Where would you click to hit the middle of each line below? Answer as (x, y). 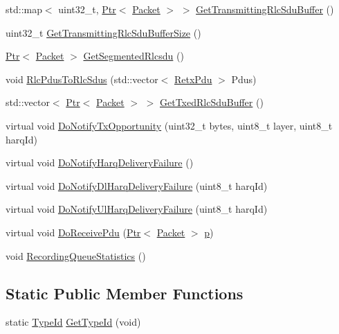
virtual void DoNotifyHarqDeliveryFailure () (100, 162)
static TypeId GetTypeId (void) (73, 322)
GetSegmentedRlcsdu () (134, 56)
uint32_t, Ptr (87, 9)
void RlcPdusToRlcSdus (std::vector (82, 79)
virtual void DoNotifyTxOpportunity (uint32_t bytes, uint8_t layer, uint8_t (169, 125)
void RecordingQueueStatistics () (76, 255)
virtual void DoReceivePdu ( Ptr (73, 232)
